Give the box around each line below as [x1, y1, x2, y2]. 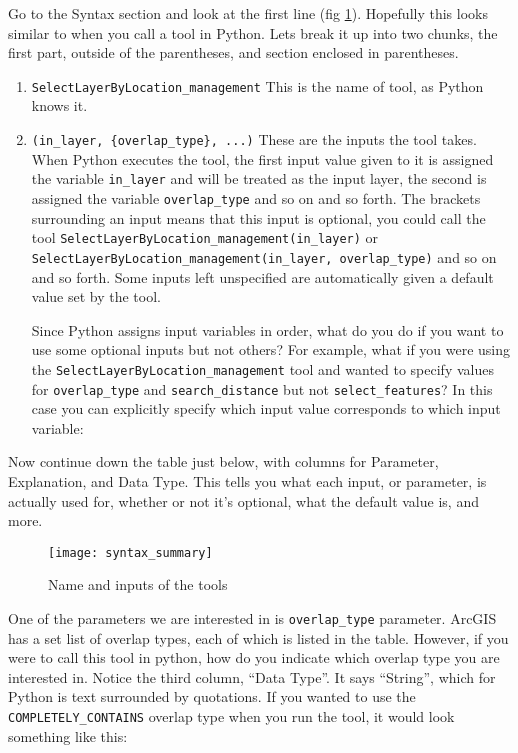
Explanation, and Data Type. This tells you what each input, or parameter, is [8, 470, 487, 491]
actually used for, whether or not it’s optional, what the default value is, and [8, 490, 479, 511]
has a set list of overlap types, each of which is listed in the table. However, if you [8, 627, 509, 648]
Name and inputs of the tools [48, 574, 228, 595]
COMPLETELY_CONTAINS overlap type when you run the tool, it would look [8, 706, 455, 727]
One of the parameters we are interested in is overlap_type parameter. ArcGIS [8, 608, 497, 628]
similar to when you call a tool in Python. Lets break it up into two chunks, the [8, 22, 498, 43]
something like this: [8, 725, 128, 746]
